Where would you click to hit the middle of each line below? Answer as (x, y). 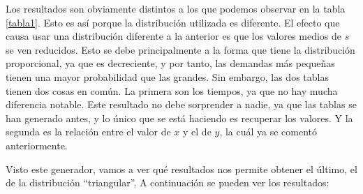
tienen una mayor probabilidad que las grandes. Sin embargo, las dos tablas (167, 76)
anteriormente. (37, 145)
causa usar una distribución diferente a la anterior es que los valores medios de (174, 36)
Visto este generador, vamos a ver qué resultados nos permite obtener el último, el (181, 169)
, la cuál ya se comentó (268, 132)
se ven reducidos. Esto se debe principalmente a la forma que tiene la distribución (180, 49)
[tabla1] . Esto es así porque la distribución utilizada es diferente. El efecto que (173, 22)
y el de (197, 132)
